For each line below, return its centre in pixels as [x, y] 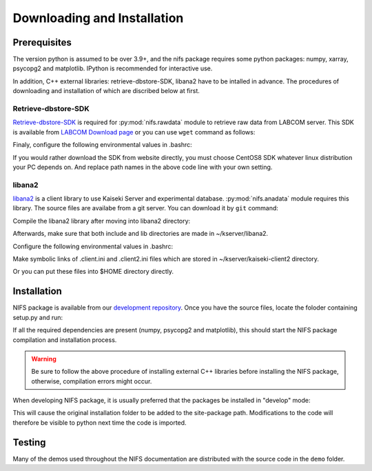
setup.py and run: [38, 317]
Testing [29, 442]
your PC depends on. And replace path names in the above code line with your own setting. [143, 167]
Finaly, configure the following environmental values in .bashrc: [102, 145]
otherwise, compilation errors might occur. [92, 381]
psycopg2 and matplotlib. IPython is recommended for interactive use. [113, 68]
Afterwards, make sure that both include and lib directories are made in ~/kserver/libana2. [141, 234]
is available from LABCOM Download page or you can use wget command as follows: [134, 132]
